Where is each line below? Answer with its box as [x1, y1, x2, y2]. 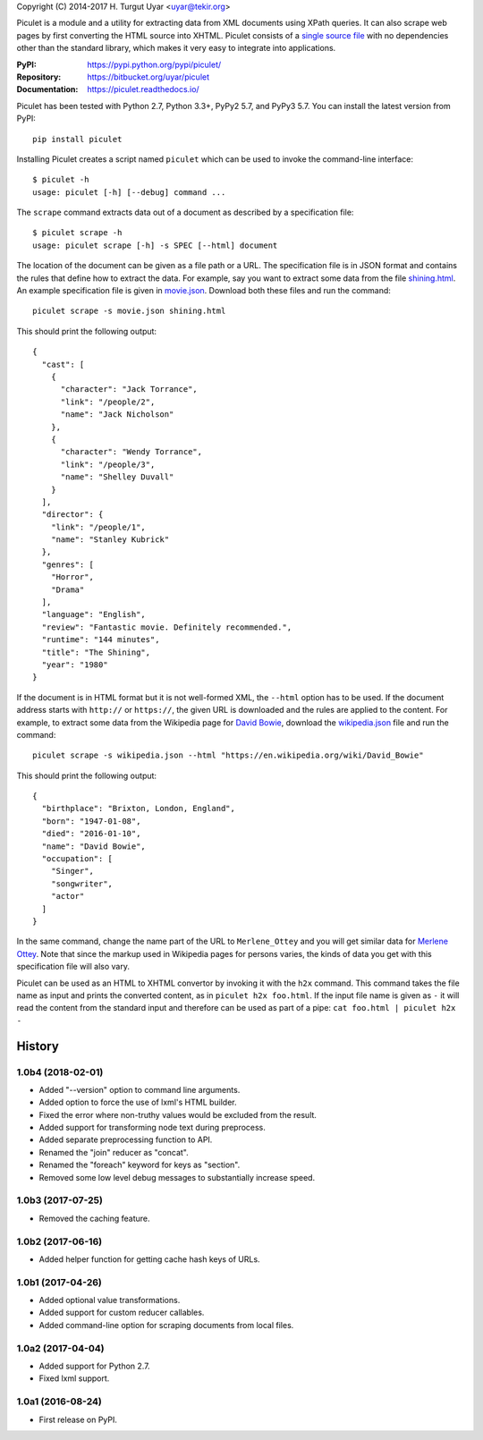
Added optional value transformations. [38, 1295, 181, 1306]
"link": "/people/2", [60, 396, 156, 407]
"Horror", [50, 572, 94, 582]
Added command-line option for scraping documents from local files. [38, 1319, 294, 1330]
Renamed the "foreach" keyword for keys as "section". [38, 1159, 241, 1171]
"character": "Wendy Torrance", [60, 447, 203, 457]
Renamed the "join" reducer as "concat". [38, 1147, 189, 1157]
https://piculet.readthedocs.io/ [87, 84, 200, 95]
